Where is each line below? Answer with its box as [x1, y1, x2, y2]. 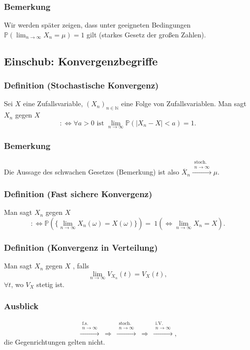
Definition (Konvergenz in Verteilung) [4, 241, 158, 253]
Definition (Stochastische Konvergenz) [4, 79, 159, 91]
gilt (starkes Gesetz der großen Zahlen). [87, 29, 206, 39]
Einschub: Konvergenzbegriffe [4, 53, 158, 68]
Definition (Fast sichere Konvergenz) [4, 187, 153, 200]
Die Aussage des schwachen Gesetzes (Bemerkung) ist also [4, 167, 180, 177]
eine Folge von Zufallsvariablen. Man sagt [121, 98, 247, 109]
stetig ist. [36, 279, 64, 289]
